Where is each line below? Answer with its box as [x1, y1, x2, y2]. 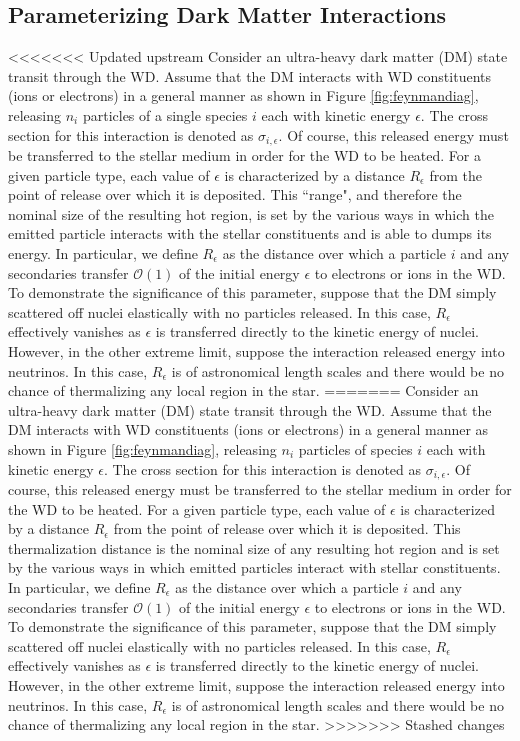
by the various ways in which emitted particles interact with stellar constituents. [8, 557, 501, 578]
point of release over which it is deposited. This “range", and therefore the [8, 184, 462, 205]
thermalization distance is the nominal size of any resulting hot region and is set [8, 537, 500, 558]
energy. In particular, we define [8, 243, 198, 263]
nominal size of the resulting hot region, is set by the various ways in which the [8, 203, 494, 224]
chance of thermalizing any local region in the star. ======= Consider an [8, 380, 479, 401]
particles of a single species [82, 104, 248, 125]
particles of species [298, 438, 413, 459]
